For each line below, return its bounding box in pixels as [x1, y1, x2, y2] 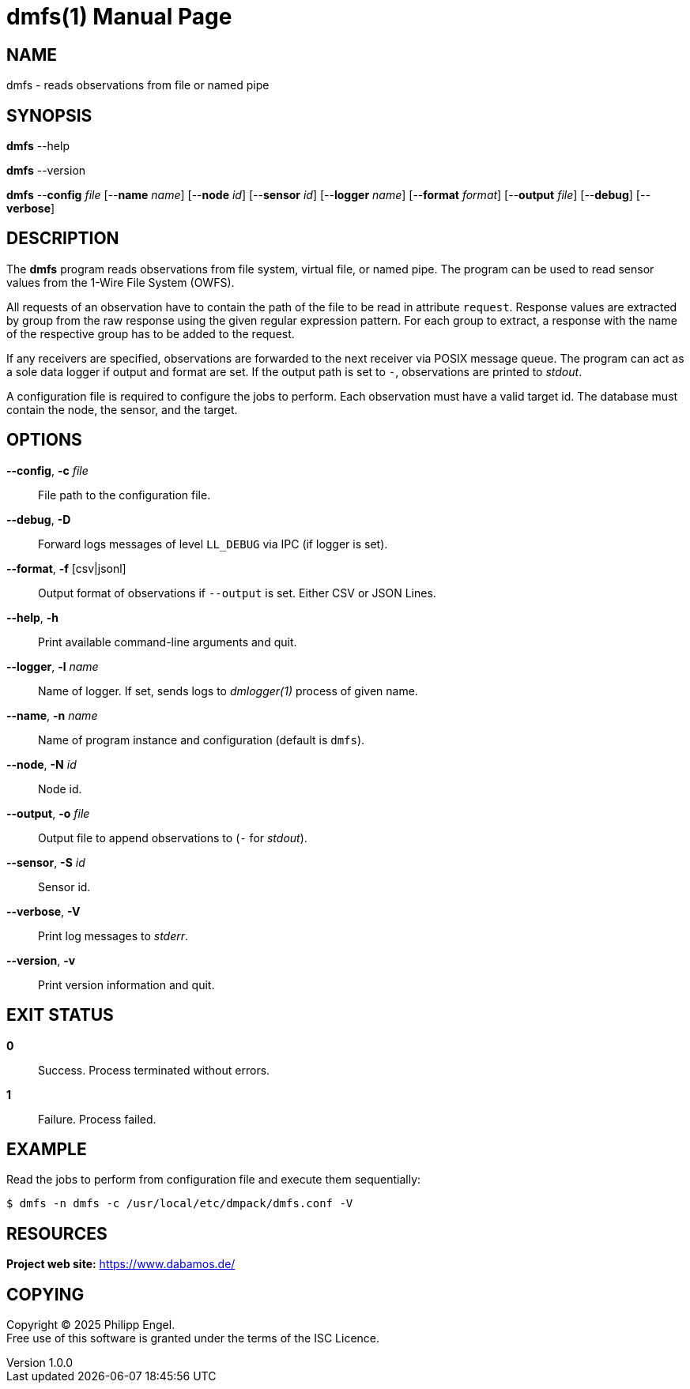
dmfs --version [6, 164, 86, 178]
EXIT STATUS [6, 1005, 114, 1026]
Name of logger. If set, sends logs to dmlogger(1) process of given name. [38, 683, 418, 698]
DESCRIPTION [6, 228, 119, 249]
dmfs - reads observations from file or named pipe [6, 78, 270, 92]
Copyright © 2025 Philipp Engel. [6, 1318, 175, 1332]
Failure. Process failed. [38, 1112, 156, 1126]
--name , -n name [6, 708, 98, 722]
